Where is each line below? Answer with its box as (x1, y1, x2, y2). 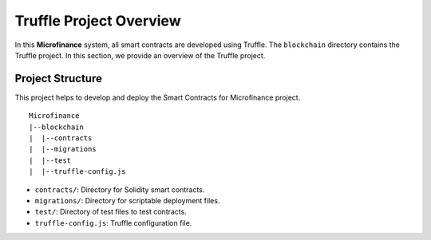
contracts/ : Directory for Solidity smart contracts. (34, 184, 205, 195)
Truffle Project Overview (14, 12, 181, 30)
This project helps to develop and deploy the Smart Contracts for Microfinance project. (14, 92, 301, 102)
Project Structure (14, 72, 103, 85)
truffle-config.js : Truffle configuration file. (34, 218, 192, 227)
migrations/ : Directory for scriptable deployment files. (34, 195, 220, 205)
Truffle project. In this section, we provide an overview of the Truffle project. (14, 50, 266, 60)
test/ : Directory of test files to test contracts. (34, 207, 187, 217)
